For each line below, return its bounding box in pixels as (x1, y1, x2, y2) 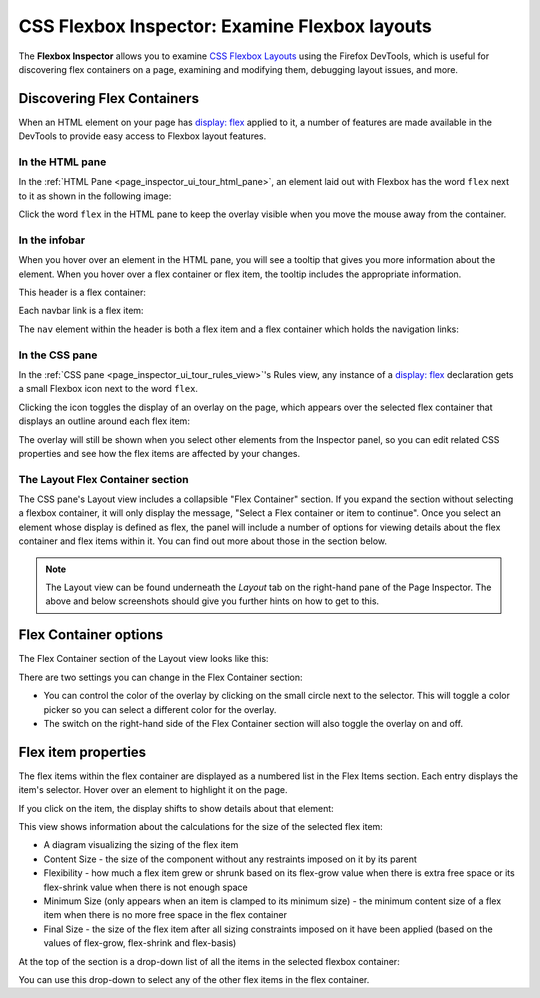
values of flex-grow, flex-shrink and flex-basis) (43, 937, 237, 949)
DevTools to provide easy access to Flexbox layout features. (18, 130, 267, 142)
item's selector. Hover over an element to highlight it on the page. (18, 784, 288, 796)
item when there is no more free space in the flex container (43, 909, 287, 921)
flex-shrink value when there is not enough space (43, 881, 249, 893)
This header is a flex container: (18, 286, 147, 299)
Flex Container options (18, 626, 164, 644)
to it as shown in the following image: (18, 190, 172, 202)
